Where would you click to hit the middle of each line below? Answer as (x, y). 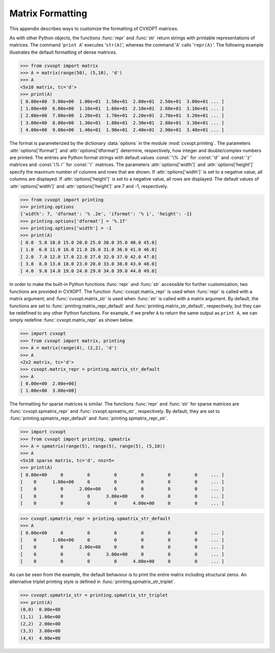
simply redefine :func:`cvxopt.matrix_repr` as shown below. (72, 320)
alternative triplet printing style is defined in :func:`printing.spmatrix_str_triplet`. (92, 582)
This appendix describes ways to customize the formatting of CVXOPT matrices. (94, 29)
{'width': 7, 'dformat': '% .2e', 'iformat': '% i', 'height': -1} (106, 214)
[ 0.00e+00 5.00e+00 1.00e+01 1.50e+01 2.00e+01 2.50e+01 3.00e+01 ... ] (122, 101)
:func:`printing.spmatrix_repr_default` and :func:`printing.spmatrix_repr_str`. (89, 418)
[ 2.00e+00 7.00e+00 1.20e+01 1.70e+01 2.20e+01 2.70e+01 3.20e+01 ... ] (122, 116)
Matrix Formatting (48, 13)
